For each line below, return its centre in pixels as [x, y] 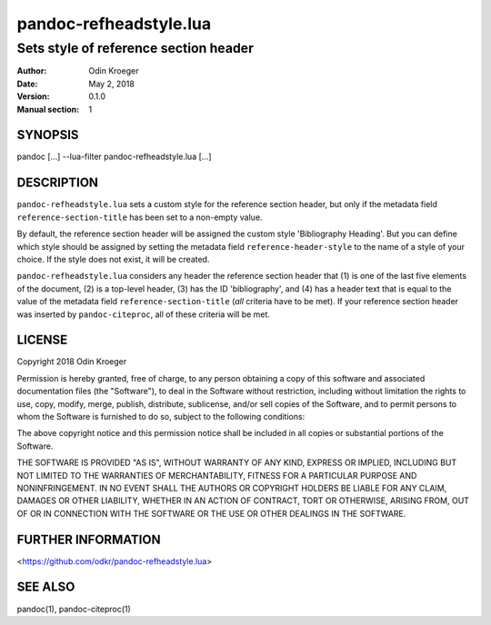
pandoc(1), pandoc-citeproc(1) [74, 609]
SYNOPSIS [48, 135]
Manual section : [48, 109]
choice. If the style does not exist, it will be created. [113, 259]
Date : [27, 84]
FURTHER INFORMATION [89, 539]
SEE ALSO [46, 587]
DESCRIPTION [58, 183]
